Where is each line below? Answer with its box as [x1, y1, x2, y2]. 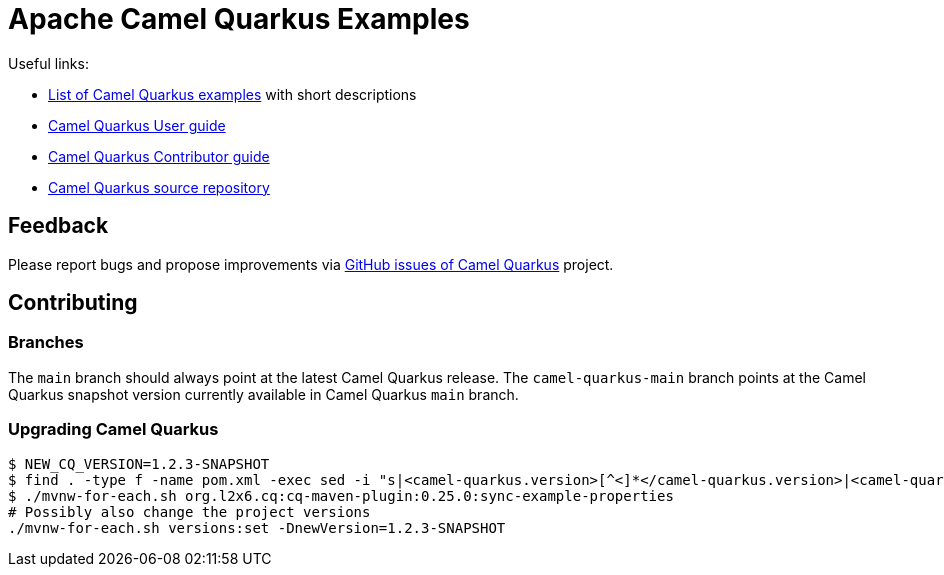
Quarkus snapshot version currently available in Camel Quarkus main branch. [8, 385, 519, 403]
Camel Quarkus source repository [48, 178, 270, 196]
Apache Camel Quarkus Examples [8, 2, 470, 36]
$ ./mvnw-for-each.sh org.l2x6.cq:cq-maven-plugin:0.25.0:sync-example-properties [8, 487, 674, 504]
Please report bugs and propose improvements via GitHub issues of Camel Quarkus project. [8, 255, 614, 273]
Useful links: [8, 54, 89, 72]
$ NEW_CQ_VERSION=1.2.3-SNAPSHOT [8, 455, 270, 472]
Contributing [8, 290, 138, 316]
